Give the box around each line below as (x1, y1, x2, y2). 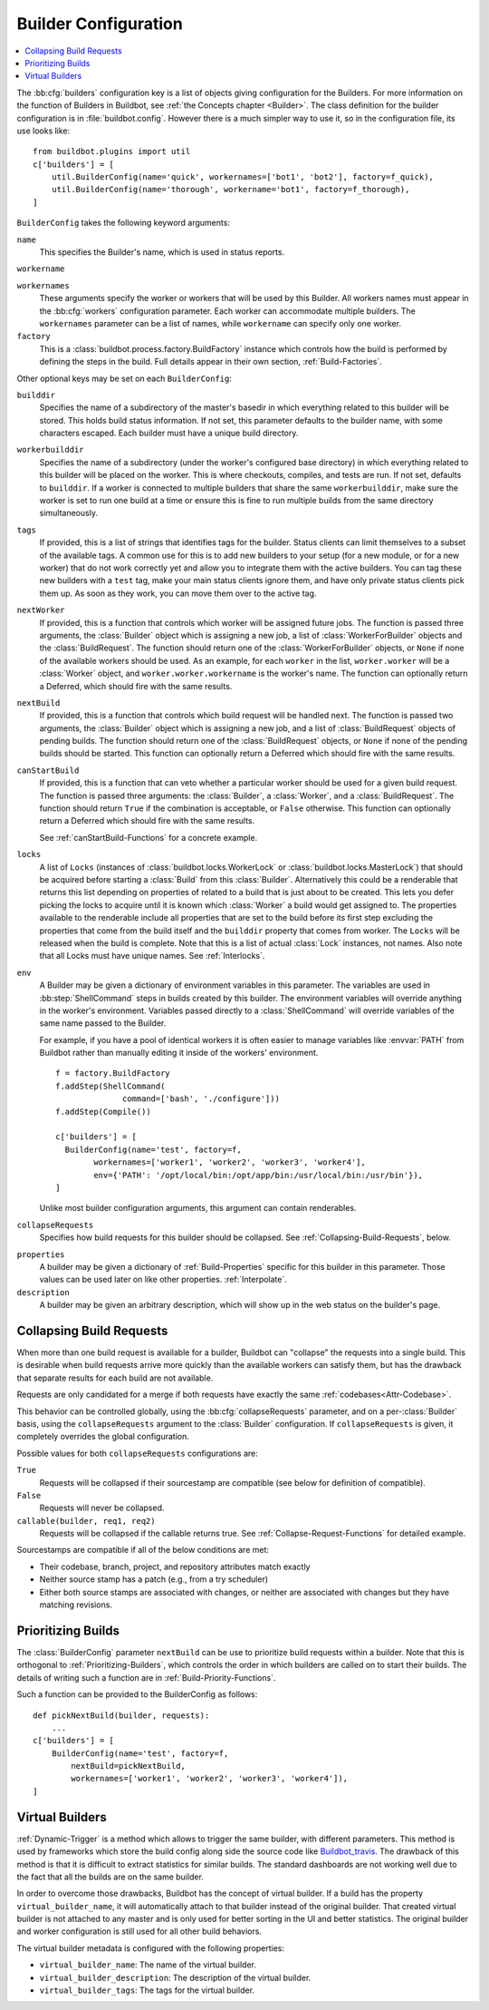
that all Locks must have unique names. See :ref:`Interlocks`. (39, 951, 265, 961)
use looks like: (16, 125, 71, 136)
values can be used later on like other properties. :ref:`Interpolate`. (39, 1274, 287, 1285)
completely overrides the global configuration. (16, 1431, 190, 1442)
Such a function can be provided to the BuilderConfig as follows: (16, 1689, 258, 1700)
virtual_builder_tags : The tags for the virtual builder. (39, 1985, 255, 1995)
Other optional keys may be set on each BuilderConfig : (16, 373, 233, 384)
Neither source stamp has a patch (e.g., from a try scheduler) (39, 1574, 269, 1585)
